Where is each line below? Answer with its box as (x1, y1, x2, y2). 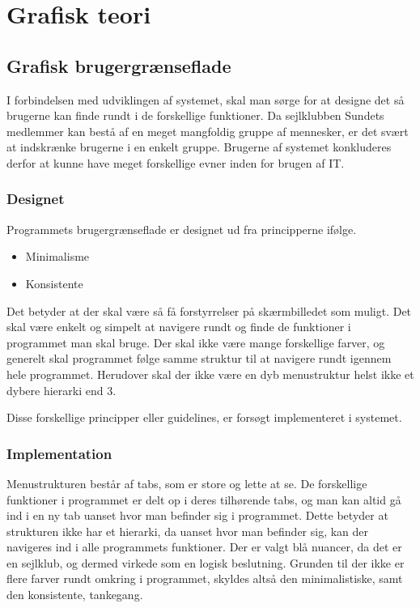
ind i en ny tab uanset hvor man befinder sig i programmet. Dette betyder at (6, 507, 388, 524)
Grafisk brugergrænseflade (6, 53, 231, 78)
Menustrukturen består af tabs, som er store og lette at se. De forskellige (6, 474, 367, 491)
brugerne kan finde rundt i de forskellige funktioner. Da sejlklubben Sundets (6, 107, 384, 124)
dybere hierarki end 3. (6, 381, 117, 398)
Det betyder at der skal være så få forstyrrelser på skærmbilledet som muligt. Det (6, 302, 412, 319)
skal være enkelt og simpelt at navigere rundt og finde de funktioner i (6, 318, 351, 335)
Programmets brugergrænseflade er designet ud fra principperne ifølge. (6, 220, 357, 237)
